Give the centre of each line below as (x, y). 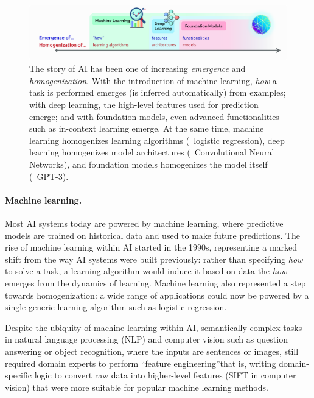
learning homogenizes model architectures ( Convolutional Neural (152, 152)
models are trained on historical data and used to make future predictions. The (153, 235)
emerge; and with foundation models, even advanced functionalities (154, 116)
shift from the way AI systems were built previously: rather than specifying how (154, 259)
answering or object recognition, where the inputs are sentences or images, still (152, 351)
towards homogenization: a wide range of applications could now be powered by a (157, 295)
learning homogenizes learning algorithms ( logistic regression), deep (157, 140)
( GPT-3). (49, 176)
